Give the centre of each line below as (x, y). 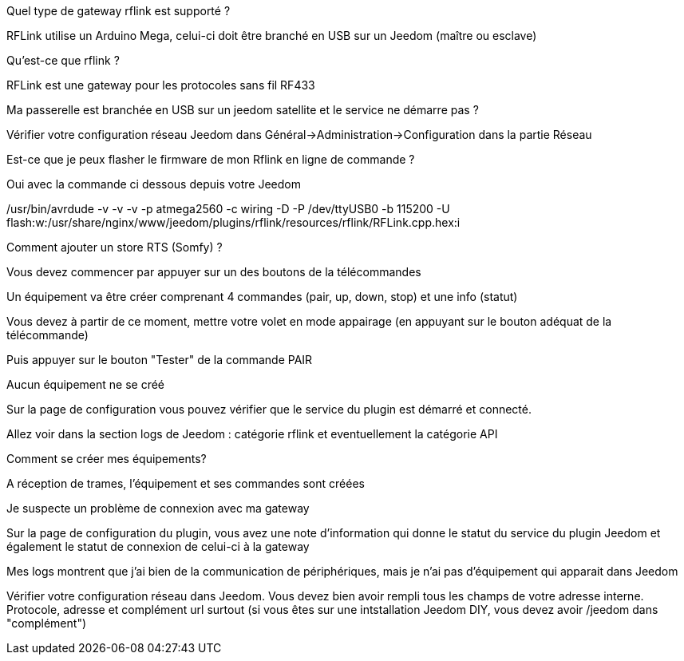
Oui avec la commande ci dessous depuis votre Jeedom (154, 184)
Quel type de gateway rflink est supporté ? (119, 11)
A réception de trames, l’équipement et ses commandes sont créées (186, 483)
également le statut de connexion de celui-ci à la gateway (158, 546)
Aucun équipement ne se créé (85, 384)
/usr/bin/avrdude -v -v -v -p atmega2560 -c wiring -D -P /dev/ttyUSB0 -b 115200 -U (228, 209)
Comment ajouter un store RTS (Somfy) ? (115, 247)
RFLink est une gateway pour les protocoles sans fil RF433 (161, 85)
